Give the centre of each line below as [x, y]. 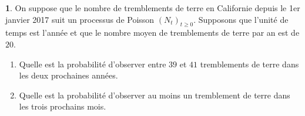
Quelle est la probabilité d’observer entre [93, 64]
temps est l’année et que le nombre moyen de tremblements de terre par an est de [152, 33]
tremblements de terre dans [249, 64]
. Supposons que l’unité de [241, 19]
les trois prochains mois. [63, 106]
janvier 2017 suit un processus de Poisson [80, 19]
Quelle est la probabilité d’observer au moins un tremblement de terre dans [155, 95]
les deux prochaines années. [68, 75]
